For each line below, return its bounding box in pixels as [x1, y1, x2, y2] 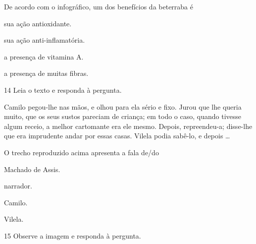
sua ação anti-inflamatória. [4, 35, 85, 45]
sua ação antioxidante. [4, 18, 72, 28]
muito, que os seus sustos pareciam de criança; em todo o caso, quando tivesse [4, 111, 242, 122]
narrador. [4, 181, 32, 191]
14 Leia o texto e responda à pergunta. [4, 84, 122, 95]
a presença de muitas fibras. [4, 68, 89, 78]
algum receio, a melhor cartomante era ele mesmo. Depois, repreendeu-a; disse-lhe [4, 121, 253, 131]
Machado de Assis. [4, 164, 60, 174]
